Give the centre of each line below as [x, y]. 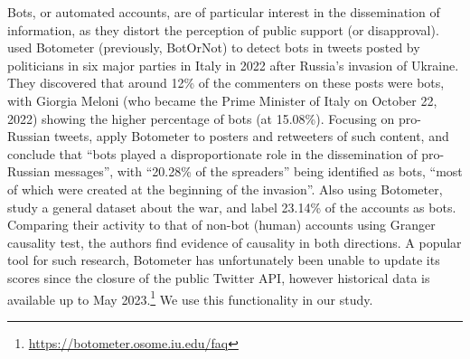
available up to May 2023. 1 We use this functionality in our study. [190, 298]
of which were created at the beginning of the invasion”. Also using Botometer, [225, 189]
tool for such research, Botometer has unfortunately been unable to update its [224, 260]
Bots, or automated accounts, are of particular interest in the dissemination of [224, 12]
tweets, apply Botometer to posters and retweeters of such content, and [252, 136]
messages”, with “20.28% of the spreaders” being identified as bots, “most [258, 171]
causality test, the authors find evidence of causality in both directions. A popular [235, 242]
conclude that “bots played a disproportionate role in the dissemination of [212, 153]
